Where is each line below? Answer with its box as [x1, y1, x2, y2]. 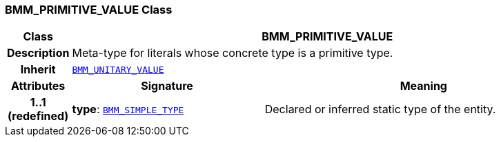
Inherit [20, 62, 56, 77]
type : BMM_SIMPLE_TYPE [72, 102, 184, 117]
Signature [141, 79, 193, 93]
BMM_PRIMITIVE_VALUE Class [5, 3, 173, 16]
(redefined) [8, 109, 69, 123]
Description [7, 46, 70, 60]
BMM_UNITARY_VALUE [72, 64, 164, 75]
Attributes [11, 79, 66, 93]
